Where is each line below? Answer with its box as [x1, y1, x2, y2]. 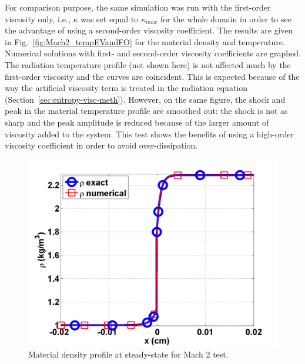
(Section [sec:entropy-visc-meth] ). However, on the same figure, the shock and [5, 93, 286, 105]
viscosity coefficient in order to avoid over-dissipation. [5, 139, 198, 151]
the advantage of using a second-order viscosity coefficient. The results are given [5, 24, 293, 36]
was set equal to [81, 12, 139, 25]
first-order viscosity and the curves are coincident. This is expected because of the [5, 70, 300, 82]
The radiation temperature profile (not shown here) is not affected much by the [5, 58, 291, 70]
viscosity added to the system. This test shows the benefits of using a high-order [5, 127, 294, 140]
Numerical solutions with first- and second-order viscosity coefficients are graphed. [5, 47, 301, 59]
